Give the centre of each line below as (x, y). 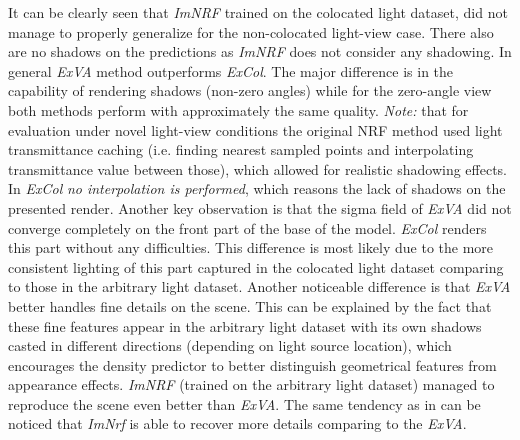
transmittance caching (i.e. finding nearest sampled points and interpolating (241, 149)
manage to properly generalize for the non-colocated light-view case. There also (251, 31)
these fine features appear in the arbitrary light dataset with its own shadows (245, 325)
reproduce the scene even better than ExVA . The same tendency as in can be (244, 403)
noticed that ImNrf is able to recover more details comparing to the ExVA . (237, 423)
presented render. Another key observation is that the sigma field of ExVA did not (260, 207)
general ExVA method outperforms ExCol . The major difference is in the (231, 70)
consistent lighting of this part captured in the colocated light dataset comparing (256, 266)
